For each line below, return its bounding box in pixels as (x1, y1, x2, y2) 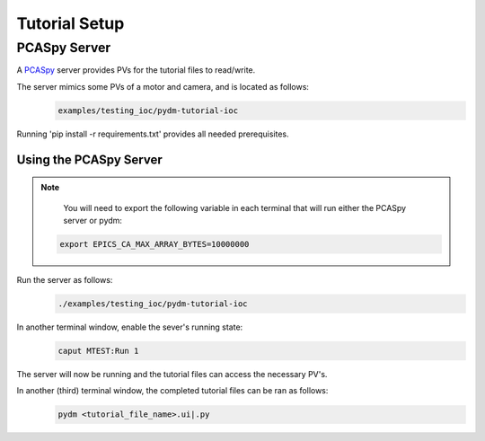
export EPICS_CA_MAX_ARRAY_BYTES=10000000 (59, 239, 250, 249)
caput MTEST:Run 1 (57, 346, 139, 356)
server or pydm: (63, 215, 123, 225)
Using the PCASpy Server (16, 152, 163, 167)
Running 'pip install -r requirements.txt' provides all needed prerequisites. (16, 128, 289, 139)
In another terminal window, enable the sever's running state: (16, 322, 243, 332)
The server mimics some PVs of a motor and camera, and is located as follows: (16, 81, 310, 92)
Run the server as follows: (16, 274, 113, 285)
